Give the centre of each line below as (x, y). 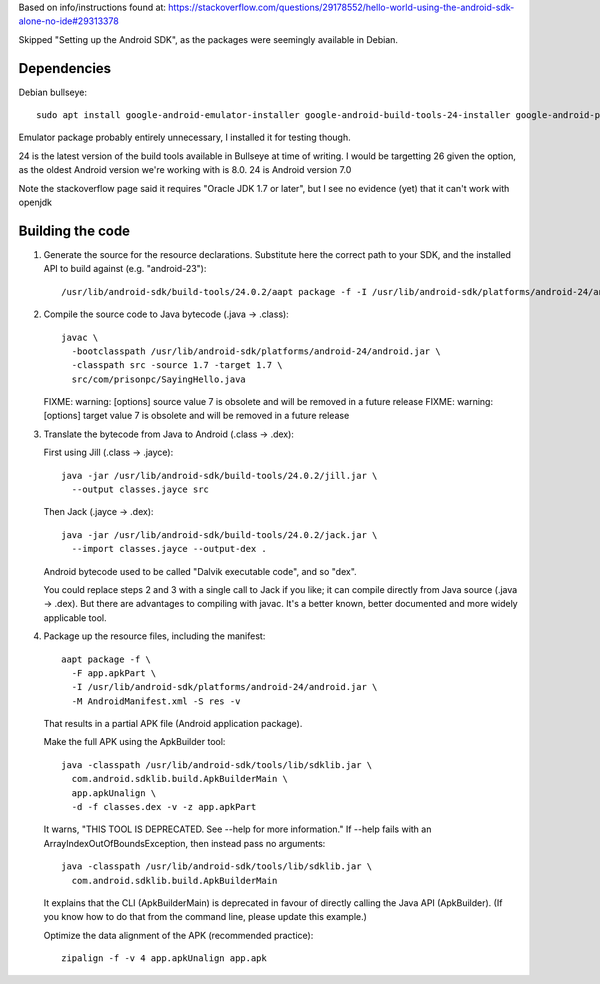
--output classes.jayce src (140, 489)
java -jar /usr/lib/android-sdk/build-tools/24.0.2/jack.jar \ (219, 534)
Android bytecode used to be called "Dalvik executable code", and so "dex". (200, 571)
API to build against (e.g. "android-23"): (125, 269)
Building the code (74, 230)
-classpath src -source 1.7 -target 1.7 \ (177, 365)
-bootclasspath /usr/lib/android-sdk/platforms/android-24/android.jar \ (256, 351)
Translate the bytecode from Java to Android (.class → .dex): (169, 434)
